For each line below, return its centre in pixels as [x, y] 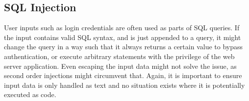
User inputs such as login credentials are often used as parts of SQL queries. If [122, 28]
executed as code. [30, 94]
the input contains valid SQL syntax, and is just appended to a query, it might [123, 37]
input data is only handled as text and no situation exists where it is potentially [124, 85]
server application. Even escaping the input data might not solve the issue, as [120, 66]
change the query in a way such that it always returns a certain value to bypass [124, 47]
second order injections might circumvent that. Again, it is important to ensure [123, 75]
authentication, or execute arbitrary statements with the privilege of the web [119, 56]
